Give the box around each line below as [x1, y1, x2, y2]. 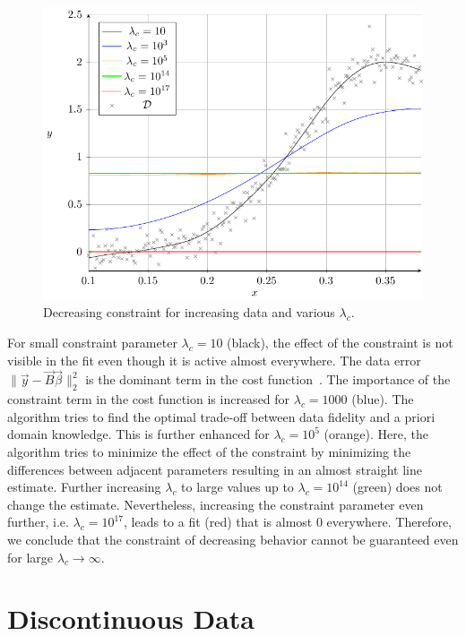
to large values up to [181, 477, 294, 496]
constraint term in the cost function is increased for [7, 390, 290, 408]
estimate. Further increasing [7, 477, 161, 496]
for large [7, 547, 54, 566]
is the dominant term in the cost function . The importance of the [85, 370, 451, 389]
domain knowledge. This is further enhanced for [7, 425, 270, 443]
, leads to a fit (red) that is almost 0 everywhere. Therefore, [124, 512, 452, 531]
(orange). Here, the [324, 425, 428, 443]
